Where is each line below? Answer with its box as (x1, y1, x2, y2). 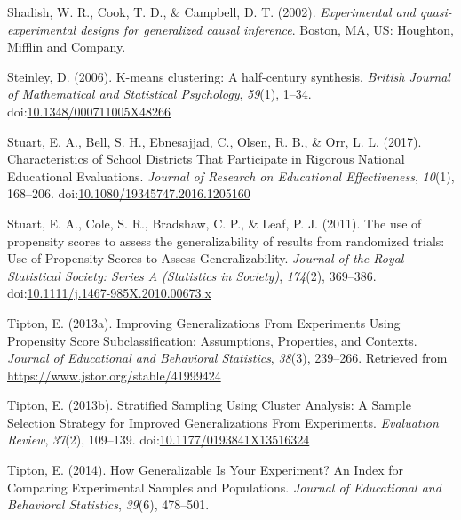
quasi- (419, 3, 452, 20)
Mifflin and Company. (7, 37, 126, 56)
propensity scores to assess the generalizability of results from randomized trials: (7, 231, 445, 250)
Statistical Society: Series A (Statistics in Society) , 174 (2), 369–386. (7, 266, 377, 284)
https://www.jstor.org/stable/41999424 (7, 365, 221, 384)
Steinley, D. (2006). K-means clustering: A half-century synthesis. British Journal (7, 67, 450, 85)
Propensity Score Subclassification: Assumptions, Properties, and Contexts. (7, 331, 417, 349)
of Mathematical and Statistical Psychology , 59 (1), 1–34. (7, 84, 312, 103)
